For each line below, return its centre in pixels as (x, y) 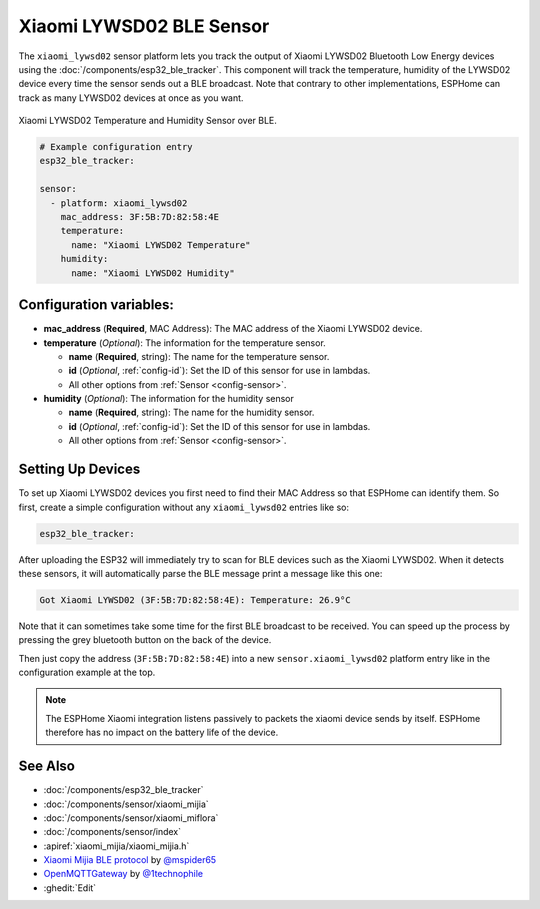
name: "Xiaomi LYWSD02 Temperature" (161, 244)
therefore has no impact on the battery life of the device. (162, 732)
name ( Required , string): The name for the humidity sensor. (191, 412)
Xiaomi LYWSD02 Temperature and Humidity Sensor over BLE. (147, 121)
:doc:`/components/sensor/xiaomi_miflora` (131, 817)
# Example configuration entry (116, 147)
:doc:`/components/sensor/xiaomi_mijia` (126, 804)
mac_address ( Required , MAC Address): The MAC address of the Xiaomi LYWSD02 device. (233, 329)
